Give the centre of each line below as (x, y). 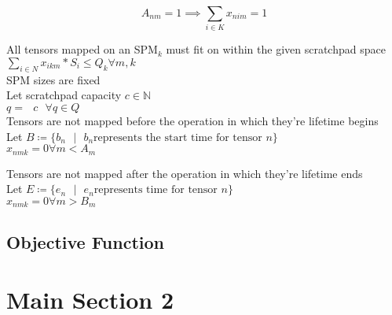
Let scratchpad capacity (64, 95)
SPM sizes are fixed (53, 79)
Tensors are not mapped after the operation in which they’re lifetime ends (185, 173)
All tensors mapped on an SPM (82, 49)
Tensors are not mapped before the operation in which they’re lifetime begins (192, 120)
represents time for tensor (156, 190)
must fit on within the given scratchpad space (276, 49)
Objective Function (86, 241)
